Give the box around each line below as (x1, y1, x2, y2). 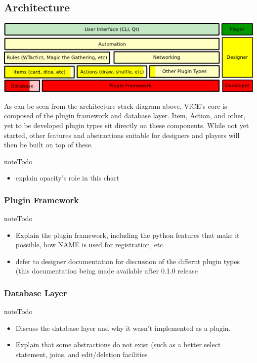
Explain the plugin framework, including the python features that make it (15, 229, 240, 240)
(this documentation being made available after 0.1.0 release (15, 266, 198, 276)
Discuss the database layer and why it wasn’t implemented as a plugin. (15, 322, 231, 333)
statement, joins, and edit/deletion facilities (15, 349, 148, 360)
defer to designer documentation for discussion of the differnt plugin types (15, 256, 240, 266)
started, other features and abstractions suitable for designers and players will (4, 130, 240, 140)
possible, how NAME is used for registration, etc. (15, 239, 165, 250)
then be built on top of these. (4, 139, 93, 150)
